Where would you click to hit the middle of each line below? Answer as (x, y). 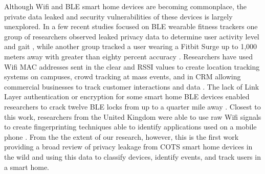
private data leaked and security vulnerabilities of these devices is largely (118, 16)
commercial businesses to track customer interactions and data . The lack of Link (132, 86)
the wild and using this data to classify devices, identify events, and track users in (132, 156)
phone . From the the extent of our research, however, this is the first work (122, 136)
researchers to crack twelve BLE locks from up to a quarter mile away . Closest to (132, 106)
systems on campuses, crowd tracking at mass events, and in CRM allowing (123, 77)
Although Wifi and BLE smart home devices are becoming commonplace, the (126, 6)
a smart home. (27, 167)
